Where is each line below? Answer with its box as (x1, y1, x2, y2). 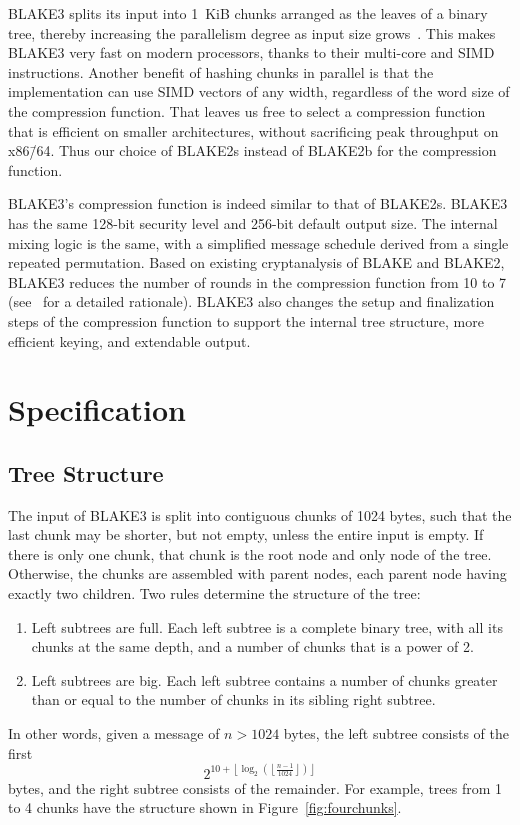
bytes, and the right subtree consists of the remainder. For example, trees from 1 (8, 777, 503, 798)
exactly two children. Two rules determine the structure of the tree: (8, 583, 421, 604)
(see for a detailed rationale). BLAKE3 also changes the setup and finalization (8, 291, 495, 312)
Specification (8, 389, 186, 430)
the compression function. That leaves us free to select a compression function (8, 100, 486, 121)
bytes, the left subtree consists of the (283, 723, 510, 744)
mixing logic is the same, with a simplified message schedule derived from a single (8, 232, 509, 253)
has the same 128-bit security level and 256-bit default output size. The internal (8, 212, 498, 233)
